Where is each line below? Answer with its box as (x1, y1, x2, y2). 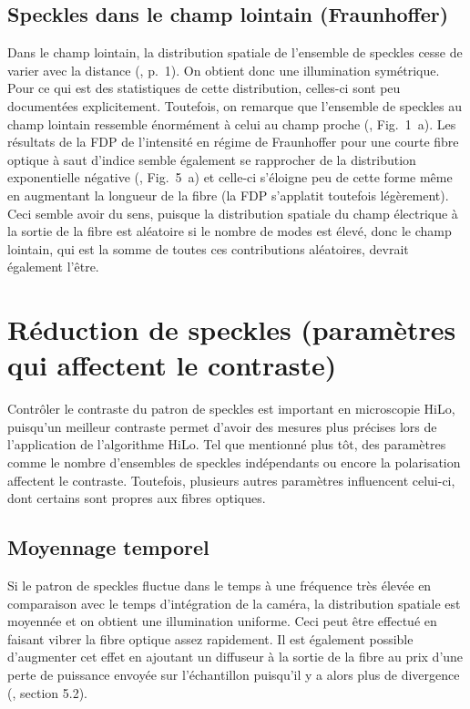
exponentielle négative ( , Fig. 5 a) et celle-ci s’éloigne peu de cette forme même (7, 168, 453, 187)
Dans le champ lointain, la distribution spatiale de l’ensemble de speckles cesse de (7, 43, 463, 62)
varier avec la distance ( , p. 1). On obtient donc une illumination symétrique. (7, 60, 440, 79)
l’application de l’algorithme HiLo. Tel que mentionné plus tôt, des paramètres (7, 435, 446, 454)
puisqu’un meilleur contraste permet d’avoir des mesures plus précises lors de (7, 416, 437, 436)
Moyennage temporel (7, 533, 209, 561)
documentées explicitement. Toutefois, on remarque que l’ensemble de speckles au (7, 96, 462, 115)
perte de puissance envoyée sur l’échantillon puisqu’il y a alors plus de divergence (7, 664, 460, 683)
